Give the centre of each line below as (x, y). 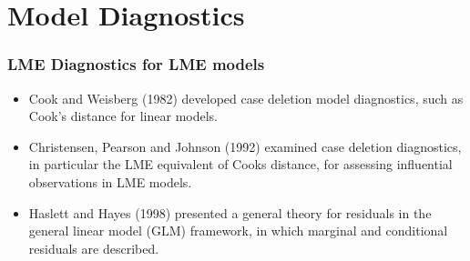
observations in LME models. (110, 181)
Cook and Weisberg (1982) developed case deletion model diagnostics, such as (246, 98)
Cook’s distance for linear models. (123, 116)
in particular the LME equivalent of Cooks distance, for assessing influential (240, 164)
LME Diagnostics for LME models (136, 64)
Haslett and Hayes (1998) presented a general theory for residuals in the (230, 212)
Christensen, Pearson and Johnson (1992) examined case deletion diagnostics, (245, 146)
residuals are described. (94, 248)
